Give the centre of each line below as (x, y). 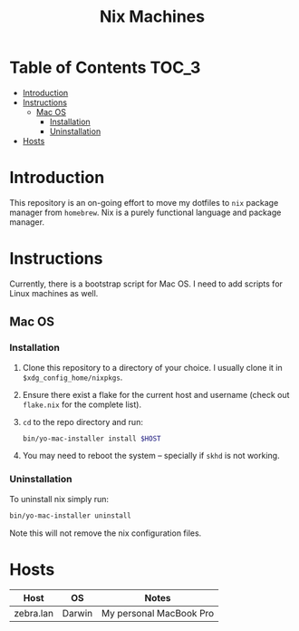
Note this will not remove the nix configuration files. (106, 533)
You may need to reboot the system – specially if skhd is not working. (151, 456)
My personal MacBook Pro (158, 614)
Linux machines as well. (54, 293)
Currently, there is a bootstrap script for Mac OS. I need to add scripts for (146, 284)
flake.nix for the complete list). (82, 404)
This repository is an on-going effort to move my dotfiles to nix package (144, 202)
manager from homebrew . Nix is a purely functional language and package (145, 212)
